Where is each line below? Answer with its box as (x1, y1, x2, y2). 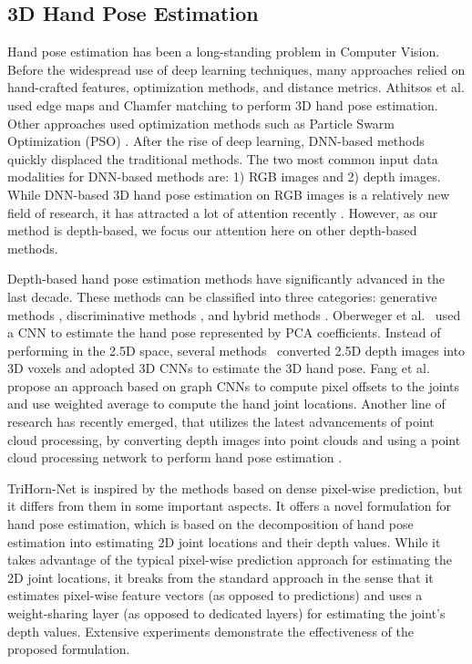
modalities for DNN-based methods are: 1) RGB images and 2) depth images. (7, 167, 441, 186)
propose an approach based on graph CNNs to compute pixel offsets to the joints (7, 376, 460, 395)
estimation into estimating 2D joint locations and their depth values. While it (7, 532, 441, 551)
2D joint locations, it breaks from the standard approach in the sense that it (7, 567, 434, 586)
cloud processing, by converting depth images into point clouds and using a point (7, 430, 461, 449)
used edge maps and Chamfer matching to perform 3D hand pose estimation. (7, 95, 438, 114)
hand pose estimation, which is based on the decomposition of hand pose (7, 514, 414, 534)
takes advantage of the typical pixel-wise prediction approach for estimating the (7, 550, 453, 569)
